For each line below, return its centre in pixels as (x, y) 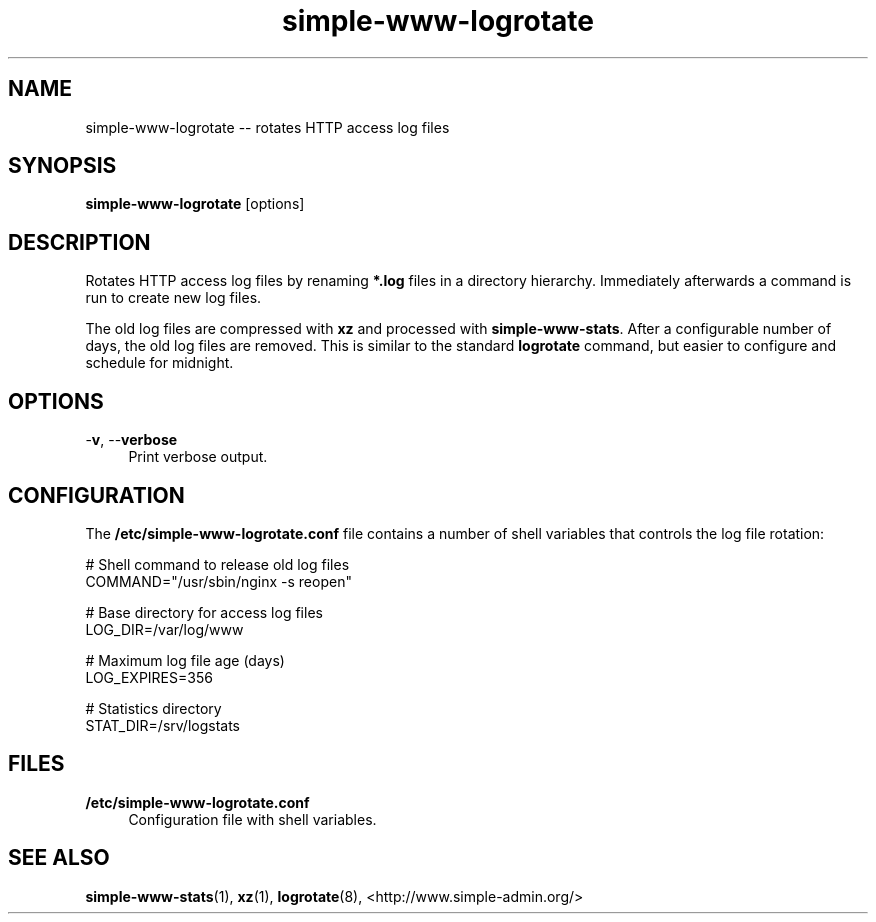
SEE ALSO (59, 858)
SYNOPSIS (62, 166)
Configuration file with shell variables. (252, 819)
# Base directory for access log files (204, 612)
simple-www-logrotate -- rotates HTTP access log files (267, 127)
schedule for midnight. (159, 363)
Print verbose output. (198, 457)
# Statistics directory (153, 708)
